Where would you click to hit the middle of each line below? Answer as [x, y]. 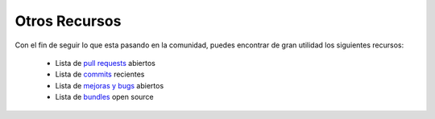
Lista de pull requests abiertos [106, 63]
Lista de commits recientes [100, 74]
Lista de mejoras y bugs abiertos [110, 85]
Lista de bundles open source [105, 97]
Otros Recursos [68, 21]
